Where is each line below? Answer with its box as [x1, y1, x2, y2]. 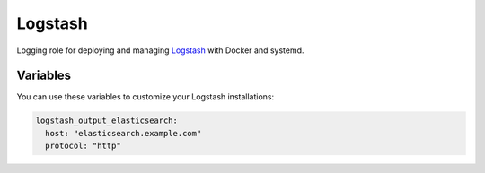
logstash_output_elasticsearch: [35, 116, 179, 125]
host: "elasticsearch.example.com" [45, 128, 202, 138]
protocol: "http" [45, 141, 121, 151]
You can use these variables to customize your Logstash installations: [16, 91, 274, 102]
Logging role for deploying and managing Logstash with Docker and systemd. [16, 45, 304, 56]
